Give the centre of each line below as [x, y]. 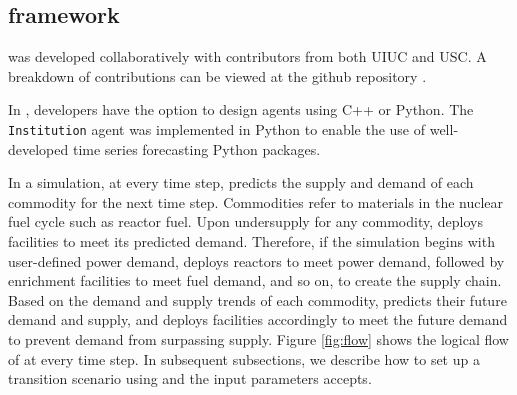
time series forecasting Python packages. [196, 148]
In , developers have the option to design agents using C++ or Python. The [241, 109]
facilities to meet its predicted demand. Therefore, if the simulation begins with [251, 241]
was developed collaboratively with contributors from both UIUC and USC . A [247, 56]
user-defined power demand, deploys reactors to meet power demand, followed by [256, 260]
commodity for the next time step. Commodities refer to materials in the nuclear [256, 201]
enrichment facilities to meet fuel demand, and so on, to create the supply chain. [255, 280]
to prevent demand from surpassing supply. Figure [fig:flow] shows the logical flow [258, 338]
